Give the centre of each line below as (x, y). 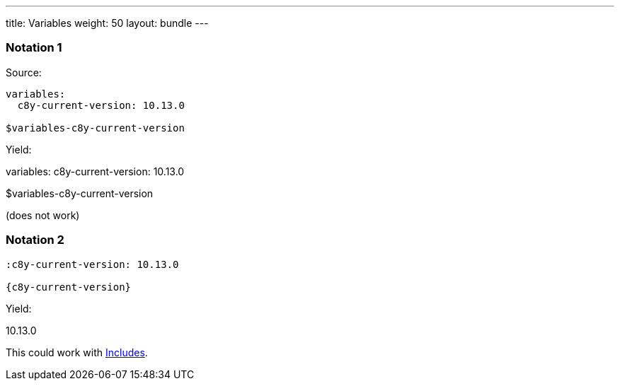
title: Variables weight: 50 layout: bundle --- (107, 23)
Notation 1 (34, 48)
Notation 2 (35, 240)
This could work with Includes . (77, 352)
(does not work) (43, 215)
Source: (24, 72)
